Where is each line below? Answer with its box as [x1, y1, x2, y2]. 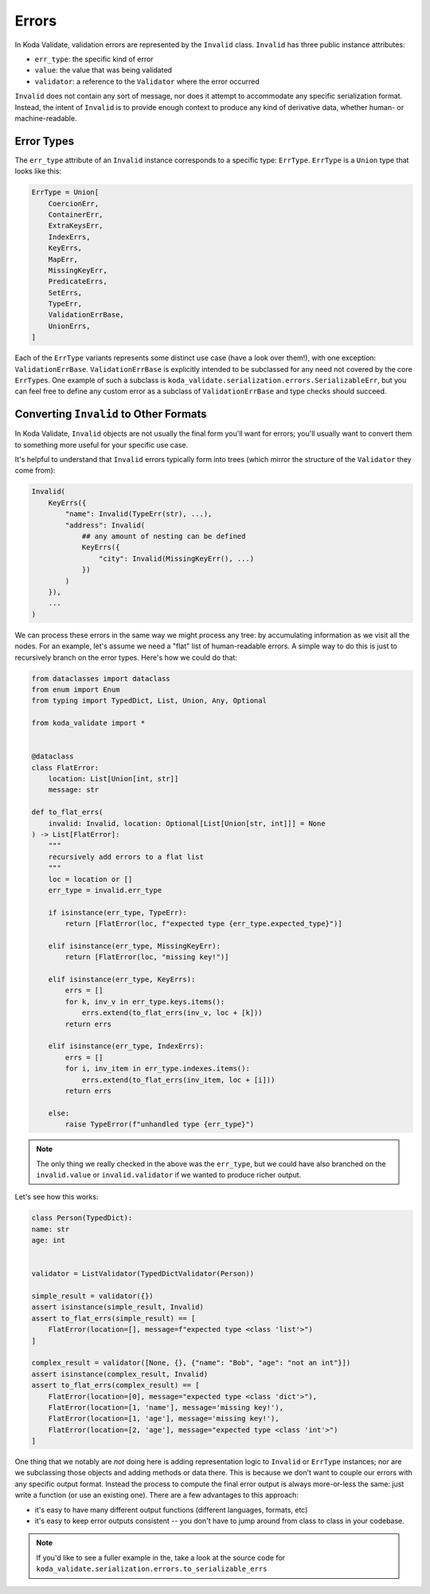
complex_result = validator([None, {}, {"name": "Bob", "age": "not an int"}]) [31, 1358, 351, 1368]
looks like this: [14, 166, 62, 176]
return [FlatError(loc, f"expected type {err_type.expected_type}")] [64, 919, 342, 928]
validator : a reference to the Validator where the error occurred [34, 76, 260, 86]
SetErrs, [48, 288, 83, 297]
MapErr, [48, 255, 79, 264]
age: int [31, 1236, 66, 1245]
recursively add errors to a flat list [48, 852, 205, 861]
